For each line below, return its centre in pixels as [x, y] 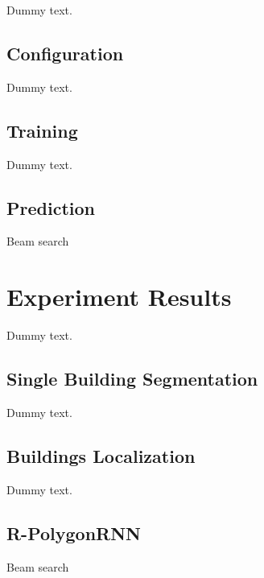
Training [42, 130]
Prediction [51, 207]
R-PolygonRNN [74, 533]
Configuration [65, 53]
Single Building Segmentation [132, 379]
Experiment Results [119, 297]
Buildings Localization [101, 455]
